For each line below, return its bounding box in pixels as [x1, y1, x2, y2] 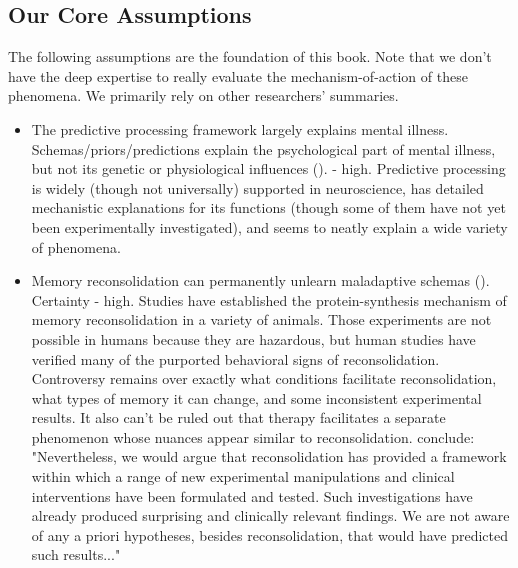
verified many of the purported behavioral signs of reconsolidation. [31, 348, 440, 369]
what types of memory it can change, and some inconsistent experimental [31, 387, 482, 408]
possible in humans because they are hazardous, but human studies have [31, 328, 476, 349]
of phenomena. [31, 236, 121, 257]
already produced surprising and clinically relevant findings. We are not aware [31, 505, 510, 526]
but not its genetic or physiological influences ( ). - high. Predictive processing [31, 158, 506, 179]
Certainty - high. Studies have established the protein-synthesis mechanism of [31, 289, 507, 310]
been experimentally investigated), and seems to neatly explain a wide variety [31, 216, 508, 237]
